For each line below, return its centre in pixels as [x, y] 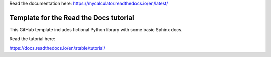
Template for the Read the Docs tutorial [72, 18]
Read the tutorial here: [32, 39]
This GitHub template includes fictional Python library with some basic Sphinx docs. [96, 29]
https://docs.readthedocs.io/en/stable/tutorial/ [57, 48]
